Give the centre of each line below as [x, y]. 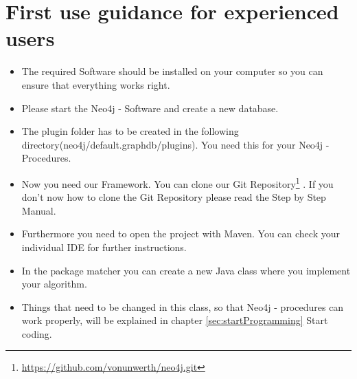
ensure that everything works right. [96, 84]
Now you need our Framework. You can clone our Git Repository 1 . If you [177, 182]
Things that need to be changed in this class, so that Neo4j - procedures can [183, 306]
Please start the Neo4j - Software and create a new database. [150, 108]
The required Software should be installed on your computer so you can [172, 71]
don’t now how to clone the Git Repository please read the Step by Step [174, 197]
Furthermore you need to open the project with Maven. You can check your [181, 234]
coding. [37, 333]
